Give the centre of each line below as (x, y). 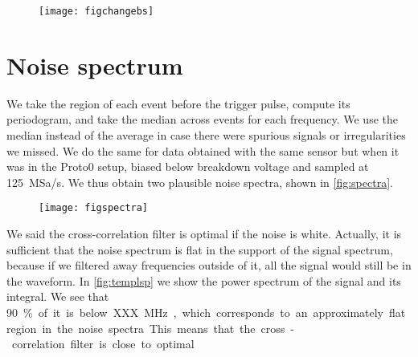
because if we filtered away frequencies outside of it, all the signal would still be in (209, 265)
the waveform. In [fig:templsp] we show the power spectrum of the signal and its (204, 280)
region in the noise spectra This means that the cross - (150, 328)
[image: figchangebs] (96, 11)
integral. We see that (58, 296)
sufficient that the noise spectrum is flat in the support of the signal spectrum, (200, 249)
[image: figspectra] (94, 208)
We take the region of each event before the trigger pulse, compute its (178, 103)
